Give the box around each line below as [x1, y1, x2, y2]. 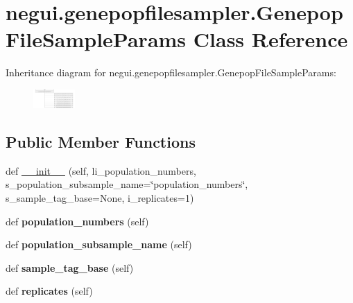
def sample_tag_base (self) [6, 260, 134, 275]
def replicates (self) [6, 284, 93, 298]
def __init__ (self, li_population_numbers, [6, 163, 196, 178]
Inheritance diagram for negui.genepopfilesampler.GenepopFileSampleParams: [6, 65, 336, 80]
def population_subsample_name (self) [6, 237, 192, 252]
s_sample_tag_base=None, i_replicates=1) [6, 190, 194, 205]
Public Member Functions [6, 130, 196, 152]
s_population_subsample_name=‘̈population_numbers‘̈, [6, 177, 248, 191]
